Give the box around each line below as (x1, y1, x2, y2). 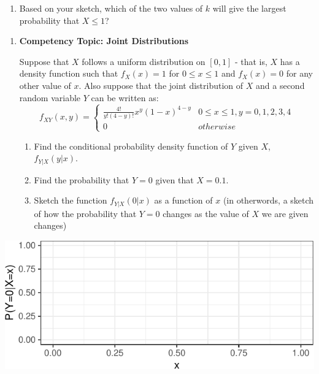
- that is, (234, 55, 267, 67)
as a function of (154, 194, 213, 207)
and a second (256, 78, 305, 91)
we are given (261, 207, 309, 219)
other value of (19, 78, 71, 91)
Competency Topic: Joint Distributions (19, 34, 189, 47)
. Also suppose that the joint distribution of (79, 78, 244, 91)
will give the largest (212, 2, 286, 14)
